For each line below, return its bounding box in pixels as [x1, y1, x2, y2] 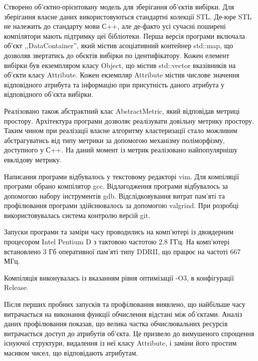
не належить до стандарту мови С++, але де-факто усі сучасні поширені [4, 21, 226, 31]
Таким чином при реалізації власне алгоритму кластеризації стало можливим [4, 125, 238, 136]
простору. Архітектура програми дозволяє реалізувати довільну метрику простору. [4, 115, 255, 126]
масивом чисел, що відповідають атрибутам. [4, 348, 138, 358]
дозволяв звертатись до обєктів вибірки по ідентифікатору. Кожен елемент [4, 50, 230, 60]
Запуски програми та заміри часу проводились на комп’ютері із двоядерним [4, 226, 234, 237]
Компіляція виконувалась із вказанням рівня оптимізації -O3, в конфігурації [4, 272, 234, 283]
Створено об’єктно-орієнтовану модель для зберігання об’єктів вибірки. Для [4, 1, 234, 11]
